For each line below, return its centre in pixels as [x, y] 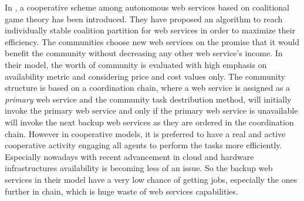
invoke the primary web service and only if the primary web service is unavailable [151, 110]
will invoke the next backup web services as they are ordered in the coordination [149, 122]
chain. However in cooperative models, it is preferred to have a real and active [145, 133]
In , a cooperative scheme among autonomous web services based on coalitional [147, 7]
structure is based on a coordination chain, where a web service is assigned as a [148, 88]
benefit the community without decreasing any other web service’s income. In [144, 53]
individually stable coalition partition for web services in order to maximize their [150, 30]
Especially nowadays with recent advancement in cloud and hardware [129, 156]
